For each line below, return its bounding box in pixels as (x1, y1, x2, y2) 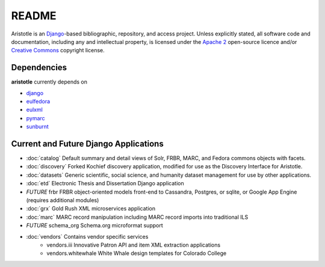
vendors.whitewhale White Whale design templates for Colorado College (46, 250, 227, 257)
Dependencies (11, 63, 67, 73)
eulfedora (26, 98, 51, 105)
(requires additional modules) (26, 197, 99, 204)
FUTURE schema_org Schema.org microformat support (26, 222, 164, 229)
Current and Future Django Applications (11, 139, 164, 149)
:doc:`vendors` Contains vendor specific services (26, 233, 149, 240)
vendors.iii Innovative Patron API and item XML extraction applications (46, 241, 221, 248)
